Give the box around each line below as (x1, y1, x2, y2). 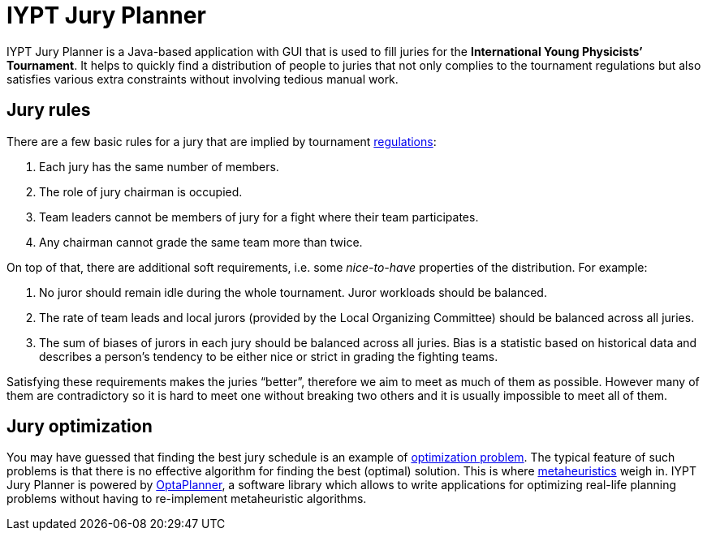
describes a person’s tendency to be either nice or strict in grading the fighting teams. (39, 349, 498, 363)
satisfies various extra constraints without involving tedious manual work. (6, 71, 399, 86)
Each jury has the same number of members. (39, 159, 279, 174)
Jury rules (6, 100, 91, 121)
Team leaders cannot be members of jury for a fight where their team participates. (39, 209, 479, 224)
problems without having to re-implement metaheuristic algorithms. (6, 492, 367, 506)
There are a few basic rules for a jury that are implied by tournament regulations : (6, 134, 437, 148)
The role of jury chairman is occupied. (39, 184, 243, 199)
